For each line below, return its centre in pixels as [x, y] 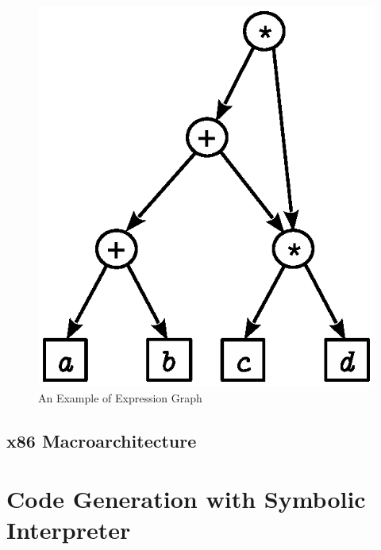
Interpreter [69, 530]
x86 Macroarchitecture [102, 440]
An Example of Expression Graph [120, 397]
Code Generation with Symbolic [186, 499]
